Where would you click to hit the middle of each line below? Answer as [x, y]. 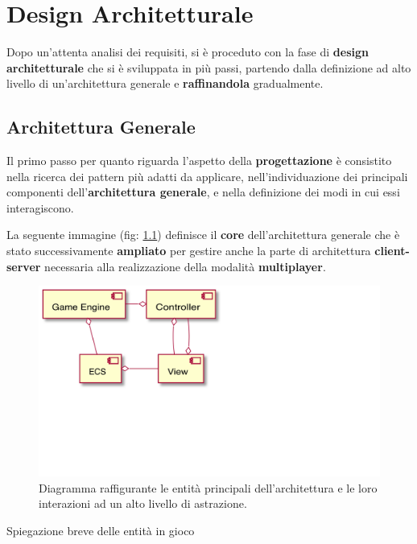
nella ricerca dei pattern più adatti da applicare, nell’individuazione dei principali [207, 176]
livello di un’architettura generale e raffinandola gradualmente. [165, 83]
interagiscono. [40, 207]
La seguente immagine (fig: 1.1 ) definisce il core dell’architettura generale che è [203, 235]
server [24, 266]
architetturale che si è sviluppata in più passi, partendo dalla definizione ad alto [209, 67]
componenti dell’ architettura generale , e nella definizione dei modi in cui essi [203, 192]
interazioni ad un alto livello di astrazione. [143, 503]
